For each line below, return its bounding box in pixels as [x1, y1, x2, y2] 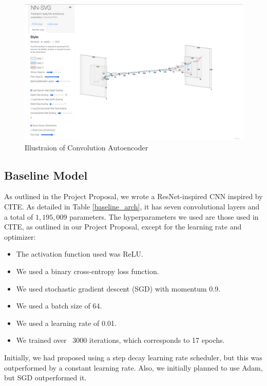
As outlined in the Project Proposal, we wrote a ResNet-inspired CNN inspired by [4, 191, 263, 202]
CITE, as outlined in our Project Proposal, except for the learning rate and [4, 221, 242, 232]
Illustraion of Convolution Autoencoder [25, 142, 148, 152]
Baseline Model [4, 167, 88, 183]
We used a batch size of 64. [16, 300, 102, 311]
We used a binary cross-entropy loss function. [16, 265, 159, 276]
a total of [4, 211, 33, 222]
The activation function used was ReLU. [16, 248, 143, 259]
